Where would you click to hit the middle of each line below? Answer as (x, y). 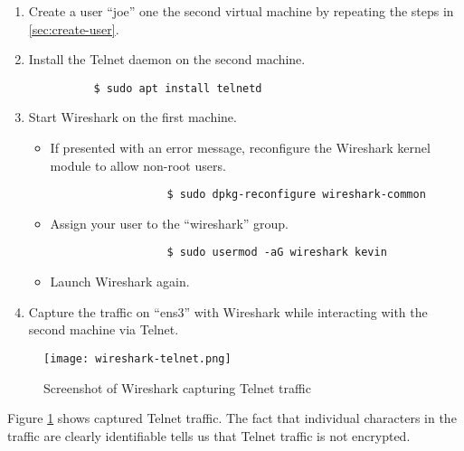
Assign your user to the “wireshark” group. (169, 223)
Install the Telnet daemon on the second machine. (167, 59)
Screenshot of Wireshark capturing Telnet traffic (177, 387)
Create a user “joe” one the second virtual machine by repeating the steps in (241, 11)
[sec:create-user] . (74, 28)
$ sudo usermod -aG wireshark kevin (277, 253)
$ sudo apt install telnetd (178, 88)
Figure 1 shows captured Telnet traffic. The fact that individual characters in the (232, 418)
